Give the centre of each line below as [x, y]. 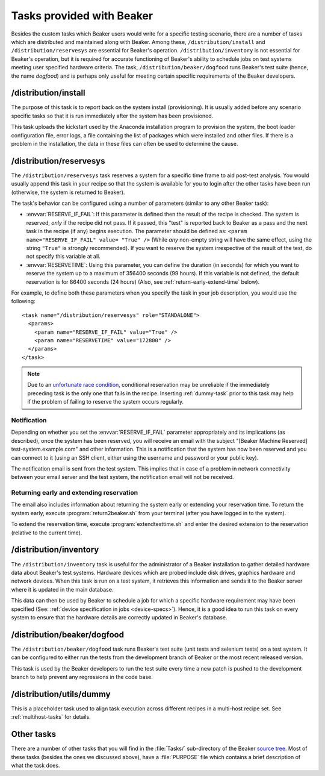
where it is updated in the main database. [62, 589]
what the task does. [36, 765]
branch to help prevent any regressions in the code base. [82, 677]
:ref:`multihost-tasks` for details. [51, 717]
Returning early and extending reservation [75, 493]
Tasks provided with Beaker [82, 16]
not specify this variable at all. [63, 257]
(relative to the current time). [47, 533]
